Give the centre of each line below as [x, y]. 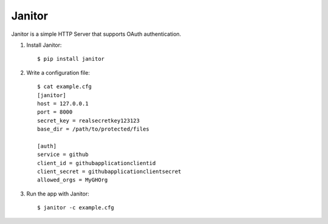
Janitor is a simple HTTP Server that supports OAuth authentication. [96, 34]
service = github [63, 154]
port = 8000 [55, 112]
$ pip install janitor [71, 59]
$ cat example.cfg [65, 87]
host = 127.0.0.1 [63, 104]
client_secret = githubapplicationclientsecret [109, 172]
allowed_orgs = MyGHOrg [73, 180]
